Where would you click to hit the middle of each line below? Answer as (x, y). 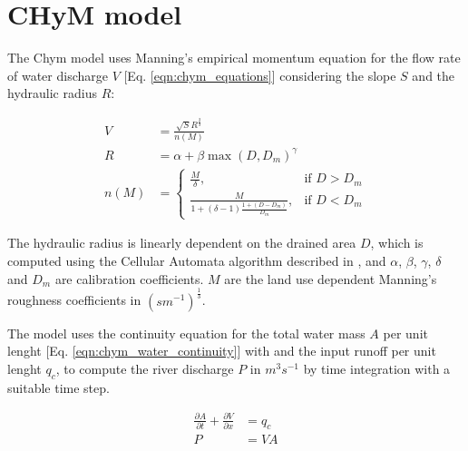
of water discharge (58, 75)
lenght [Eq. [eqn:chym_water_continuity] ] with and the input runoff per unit (222, 351)
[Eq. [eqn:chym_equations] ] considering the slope (260, 75)
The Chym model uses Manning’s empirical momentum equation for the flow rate (234, 58)
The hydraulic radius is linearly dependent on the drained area (182, 243)
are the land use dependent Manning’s (331, 278)
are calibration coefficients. (129, 278)
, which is (397, 243)
